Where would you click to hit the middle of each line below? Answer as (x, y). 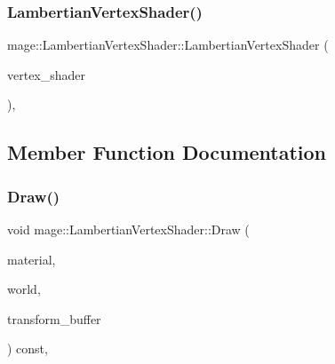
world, (24, 289)
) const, (28, 348)
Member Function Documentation (167, 152)
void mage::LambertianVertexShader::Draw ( (128, 229)
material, (32, 259)
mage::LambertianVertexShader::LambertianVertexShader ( (168, 45)
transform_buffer (54, 318)
